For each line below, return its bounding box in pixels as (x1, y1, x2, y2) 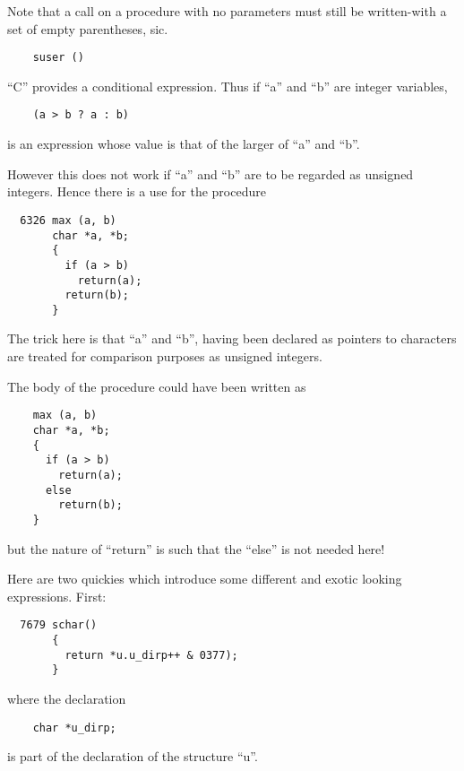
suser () (32, 51, 84, 65)
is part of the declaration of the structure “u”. (7, 747, 258, 766)
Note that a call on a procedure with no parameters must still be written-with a (7, 2, 447, 20)
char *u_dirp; (32, 721, 116, 734)
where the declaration (7, 689, 126, 707)
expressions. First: (7, 586, 107, 605)
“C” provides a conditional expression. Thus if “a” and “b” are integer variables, (7, 76, 448, 95)
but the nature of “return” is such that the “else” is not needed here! (7, 539, 385, 558)
